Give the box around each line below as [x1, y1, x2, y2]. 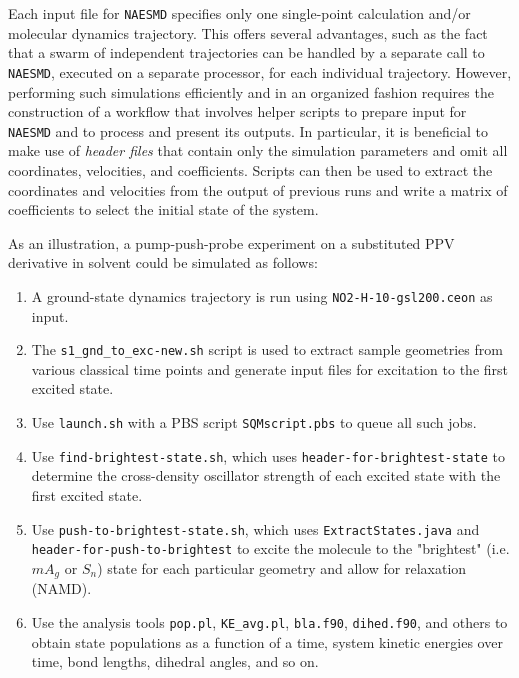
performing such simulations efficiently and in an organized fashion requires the [8, 81, 494, 102]
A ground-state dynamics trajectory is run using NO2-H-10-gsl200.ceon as [31, 285, 493, 306]
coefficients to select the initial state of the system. [8, 199, 319, 220]
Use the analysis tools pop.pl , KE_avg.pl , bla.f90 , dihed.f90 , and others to [31, 611, 508, 632]
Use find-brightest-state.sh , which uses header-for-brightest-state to [31, 445, 505, 466]
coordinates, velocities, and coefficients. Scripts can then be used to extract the [8, 159, 493, 180]
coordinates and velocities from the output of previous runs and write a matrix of [8, 179, 508, 200]
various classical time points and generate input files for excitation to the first [31, 358, 509, 379]
